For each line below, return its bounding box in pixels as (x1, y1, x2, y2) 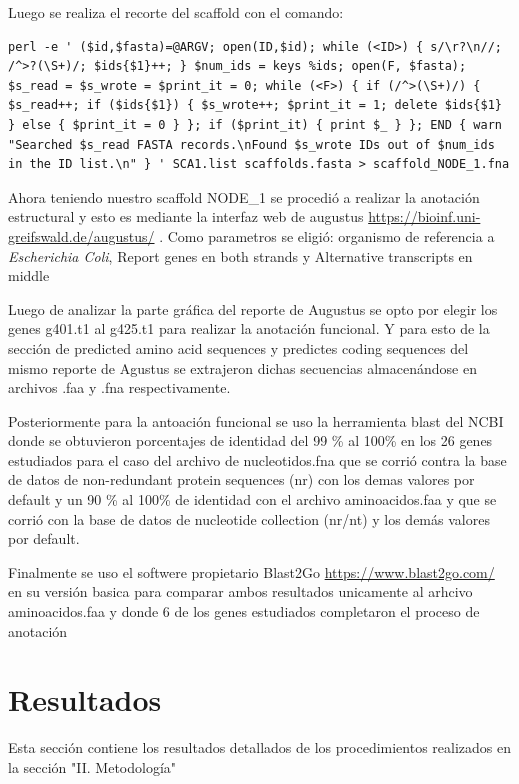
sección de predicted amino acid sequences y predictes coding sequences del (8, 337, 469, 358)
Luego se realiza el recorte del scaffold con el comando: (8, 2, 344, 22)
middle (8, 265, 50, 286)
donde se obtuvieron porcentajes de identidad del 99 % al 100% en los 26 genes (8, 430, 493, 451)
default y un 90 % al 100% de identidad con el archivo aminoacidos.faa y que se (8, 489, 497, 510)
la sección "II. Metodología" (8, 756, 177, 777)
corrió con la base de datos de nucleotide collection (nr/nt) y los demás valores (8, 508, 490, 529)
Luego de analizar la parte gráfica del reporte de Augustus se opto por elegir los (8, 298, 498, 319)
